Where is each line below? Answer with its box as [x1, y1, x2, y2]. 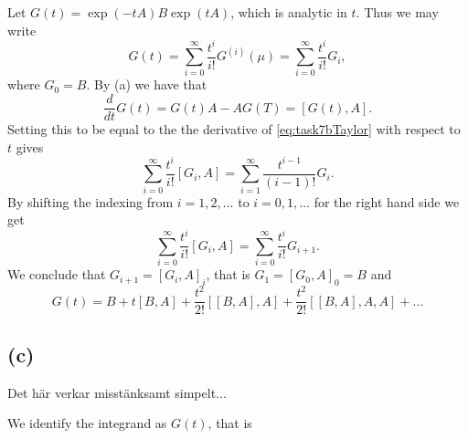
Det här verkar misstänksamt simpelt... [7, 382, 227, 402]
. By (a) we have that [86, 75, 207, 94]
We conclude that [7, 265, 106, 284]
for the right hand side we [314, 192, 460, 211]
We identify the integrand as [7, 413, 167, 433]
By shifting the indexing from [7, 192, 174, 211]
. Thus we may [356, 3, 439, 21]
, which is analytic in [230, 3, 347, 21]
